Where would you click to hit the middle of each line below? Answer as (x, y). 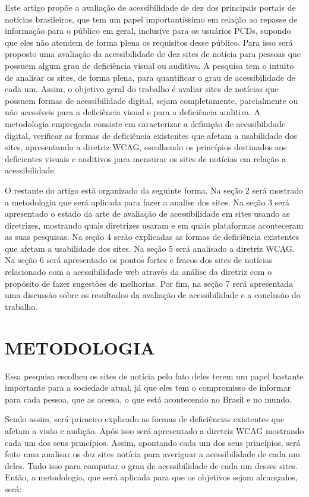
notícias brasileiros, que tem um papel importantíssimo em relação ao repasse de (151, 19)
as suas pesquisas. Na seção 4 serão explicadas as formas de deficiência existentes (152, 237)
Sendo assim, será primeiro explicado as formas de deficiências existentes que (145, 419)
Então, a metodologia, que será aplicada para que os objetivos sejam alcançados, (151, 477)
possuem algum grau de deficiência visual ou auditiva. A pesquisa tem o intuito (149, 65)
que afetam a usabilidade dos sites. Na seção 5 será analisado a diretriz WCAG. (150, 248)
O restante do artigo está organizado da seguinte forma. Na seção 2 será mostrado (154, 190)
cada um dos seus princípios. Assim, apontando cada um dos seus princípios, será (153, 442)
